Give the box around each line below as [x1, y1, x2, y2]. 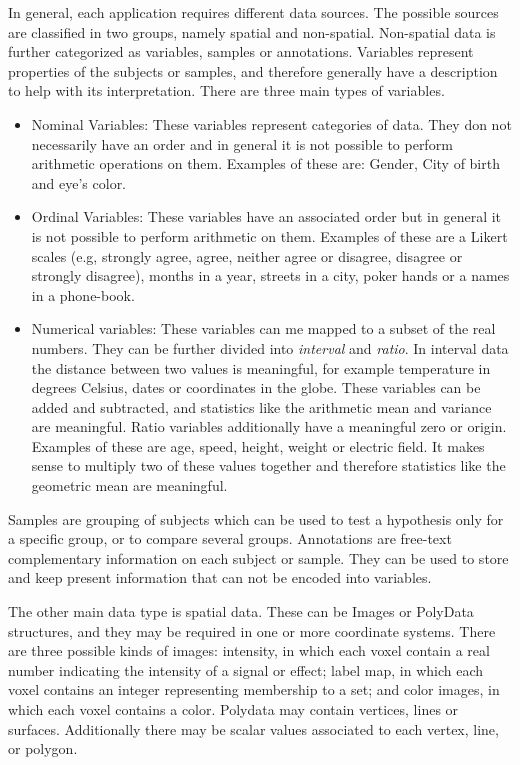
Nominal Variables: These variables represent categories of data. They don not [31, 113, 512, 134]
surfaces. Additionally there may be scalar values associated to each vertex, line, [8, 718, 499, 739]
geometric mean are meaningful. [31, 475, 228, 496]
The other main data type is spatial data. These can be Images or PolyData [8, 601, 474, 622]
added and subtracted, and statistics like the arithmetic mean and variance [31, 396, 492, 417]
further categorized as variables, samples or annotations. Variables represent [8, 41, 474, 62]
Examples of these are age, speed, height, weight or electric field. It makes [31, 435, 485, 456]
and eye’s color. [31, 172, 127, 193]
